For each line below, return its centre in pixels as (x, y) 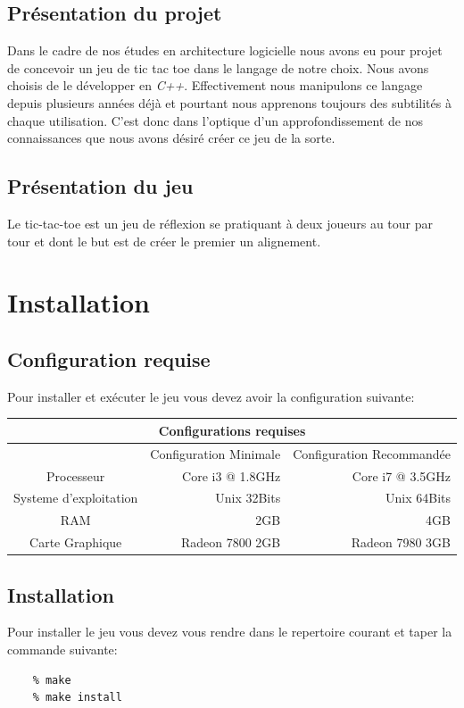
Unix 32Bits (248, 498)
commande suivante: (62, 649)
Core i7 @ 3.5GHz (401, 475)
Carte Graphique (76, 542)
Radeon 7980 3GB (401, 542)
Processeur (75, 475)
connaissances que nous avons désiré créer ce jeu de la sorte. (171, 138)
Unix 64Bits (418, 498)
